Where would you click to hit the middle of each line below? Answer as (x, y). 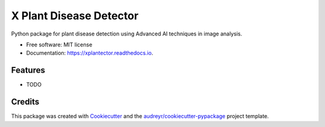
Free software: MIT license (59, 45)
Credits (25, 102)
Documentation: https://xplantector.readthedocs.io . (90, 53)
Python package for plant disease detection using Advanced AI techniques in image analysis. (127, 34)
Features (28, 70)
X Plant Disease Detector (75, 16)
